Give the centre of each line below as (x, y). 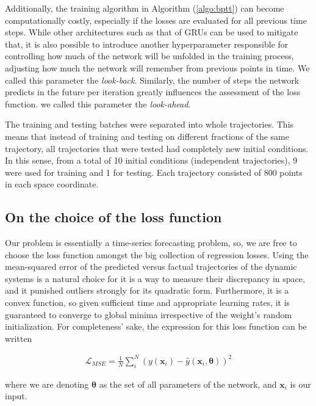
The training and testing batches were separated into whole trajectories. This (149, 124)
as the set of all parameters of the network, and (188, 384)
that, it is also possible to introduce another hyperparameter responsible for (147, 44)
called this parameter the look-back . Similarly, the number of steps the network (152, 80)
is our (300, 384)
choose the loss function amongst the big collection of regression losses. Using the (157, 254)
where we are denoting (47, 384)
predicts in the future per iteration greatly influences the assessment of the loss (153, 92)
